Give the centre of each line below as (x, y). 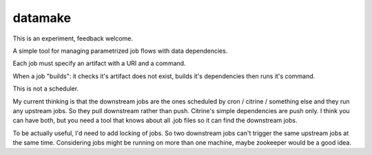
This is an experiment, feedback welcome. (73, 38)
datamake (42, 18)
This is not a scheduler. (46, 88)
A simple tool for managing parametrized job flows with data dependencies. (120, 51)
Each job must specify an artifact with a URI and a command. (99, 63)
